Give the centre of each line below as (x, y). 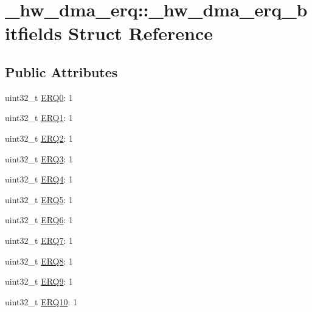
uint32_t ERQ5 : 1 (39, 199)
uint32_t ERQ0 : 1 (39, 97)
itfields (33, 33)
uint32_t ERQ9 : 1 (39, 281)
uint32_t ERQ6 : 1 (39, 220)
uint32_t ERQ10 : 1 (41, 301)
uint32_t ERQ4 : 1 (39, 179)
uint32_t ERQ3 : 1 (39, 158)
